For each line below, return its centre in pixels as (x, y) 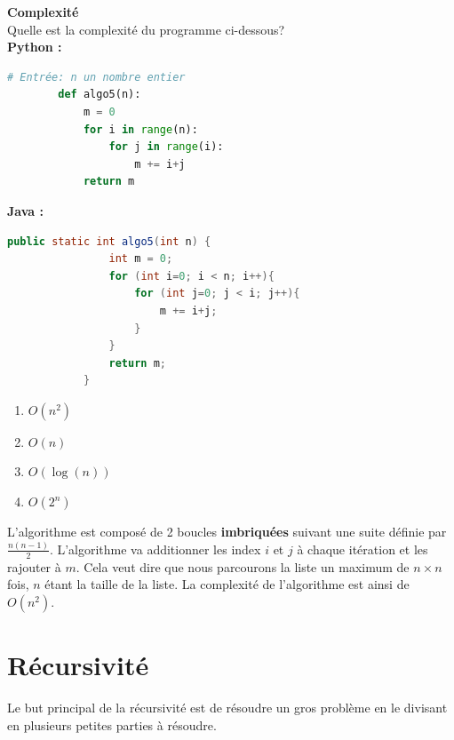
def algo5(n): (100, 95)
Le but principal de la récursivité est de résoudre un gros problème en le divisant (227, 708)
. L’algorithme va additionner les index (155, 549)
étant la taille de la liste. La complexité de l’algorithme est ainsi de (227, 584)
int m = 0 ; (141, 259)
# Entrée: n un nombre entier (96, 77)
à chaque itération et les (362, 549)
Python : (35, 47)
